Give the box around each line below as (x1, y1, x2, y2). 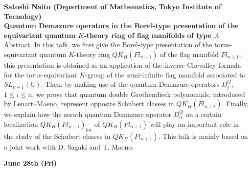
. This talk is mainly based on (158, 131, 248, 141)
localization (4, 118, 38, 129)
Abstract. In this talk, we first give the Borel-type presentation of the (4, 39, 212, 50)
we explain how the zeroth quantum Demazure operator (4, 109, 172, 119)
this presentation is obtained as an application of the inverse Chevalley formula (4, 59, 241, 70)
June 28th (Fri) (4, 158, 57, 168)
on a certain (185, 109, 222, 119)
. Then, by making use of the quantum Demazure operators (41, 79, 220, 89)
